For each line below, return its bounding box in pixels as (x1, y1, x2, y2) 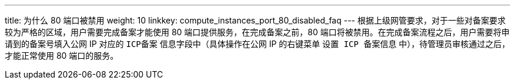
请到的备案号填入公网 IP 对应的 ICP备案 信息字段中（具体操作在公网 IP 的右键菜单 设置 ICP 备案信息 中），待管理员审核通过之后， (5, 39, 510, 49)
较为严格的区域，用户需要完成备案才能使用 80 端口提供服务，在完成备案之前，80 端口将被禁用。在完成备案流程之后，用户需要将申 (5, 27, 510, 37)
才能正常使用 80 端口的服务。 (5, 51, 119, 61)
